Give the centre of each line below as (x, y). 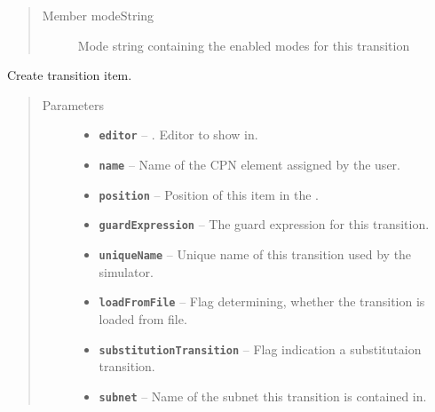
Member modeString (98, 15)
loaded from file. (143, 318)
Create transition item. (70, 75)
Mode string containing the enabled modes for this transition (244, 45)
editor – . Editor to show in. (178, 135)
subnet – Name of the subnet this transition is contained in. (263, 396)
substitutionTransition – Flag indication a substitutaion (260, 349)
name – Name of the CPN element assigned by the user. (249, 165)
